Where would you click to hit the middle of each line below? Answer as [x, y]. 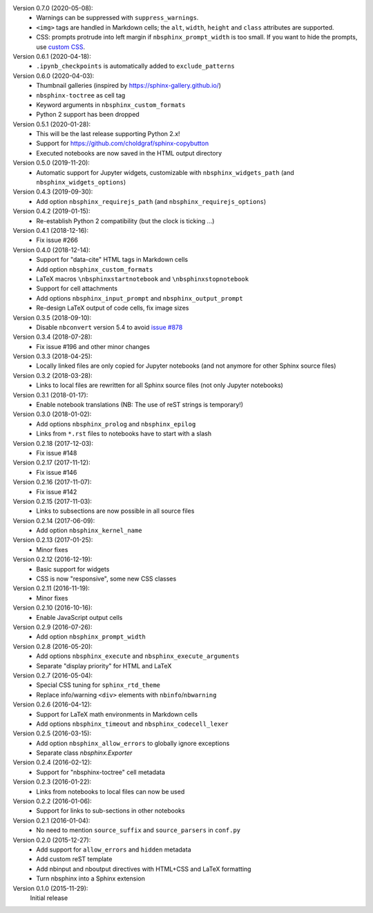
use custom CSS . [61, 47]
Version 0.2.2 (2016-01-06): [52, 801]
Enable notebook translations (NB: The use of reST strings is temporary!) [140, 405]
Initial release [49, 898]
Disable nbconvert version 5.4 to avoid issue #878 [109, 327]
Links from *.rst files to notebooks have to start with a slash [124, 434]
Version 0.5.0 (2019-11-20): [51, 163]
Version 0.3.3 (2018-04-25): [52, 357]
